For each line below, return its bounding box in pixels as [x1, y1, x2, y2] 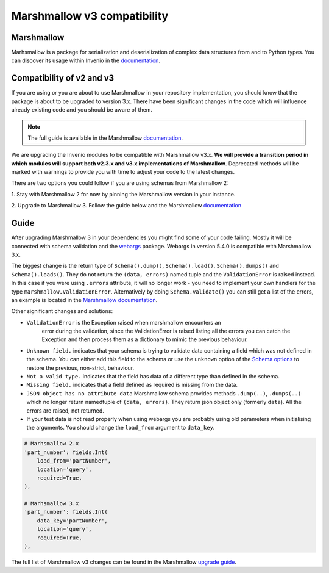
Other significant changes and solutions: [11, 308, 113, 315]
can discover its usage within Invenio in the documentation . [11, 57, 161, 64]
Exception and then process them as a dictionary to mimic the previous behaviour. [41, 336, 248, 343]
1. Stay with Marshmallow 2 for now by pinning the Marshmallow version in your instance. [11, 190, 236, 198]
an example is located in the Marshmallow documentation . [11, 296, 158, 303]
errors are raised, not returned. [26, 406, 105, 414]
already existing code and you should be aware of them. [11, 106, 152, 114]
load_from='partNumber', [37, 458, 111, 464]
